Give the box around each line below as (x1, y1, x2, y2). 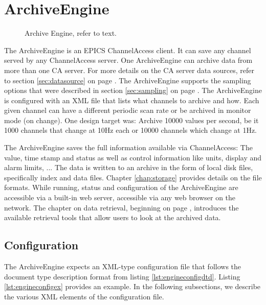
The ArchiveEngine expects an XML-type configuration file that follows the (4, 261, 241, 272)
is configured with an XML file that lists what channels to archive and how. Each (4, 95, 259, 105)
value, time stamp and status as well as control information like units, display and (4, 152, 262, 162)
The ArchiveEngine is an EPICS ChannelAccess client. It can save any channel (4, 44, 251, 55)
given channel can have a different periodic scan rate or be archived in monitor (4, 105, 251, 115)
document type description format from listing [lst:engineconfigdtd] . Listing (4, 271, 240, 281)
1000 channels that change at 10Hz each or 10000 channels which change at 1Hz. (4, 125, 257, 135)
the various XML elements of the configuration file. (4, 291, 164, 301)
